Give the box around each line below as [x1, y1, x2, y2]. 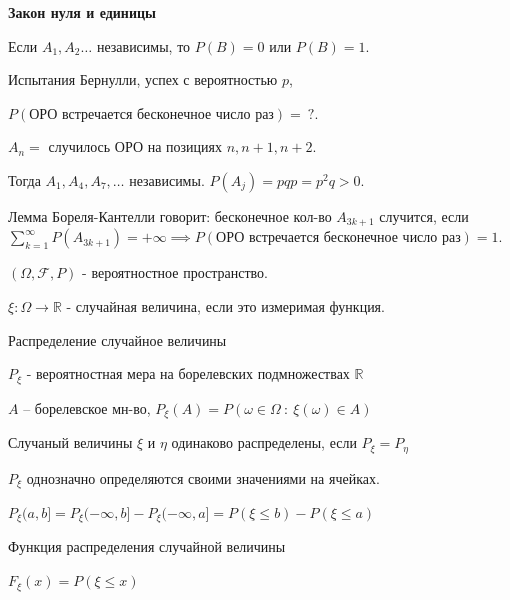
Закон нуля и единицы [8, 2, 156, 22]
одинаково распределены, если [171, 432, 357, 453]
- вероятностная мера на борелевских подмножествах [26, 363, 350, 384]
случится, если [379, 205, 469, 226]
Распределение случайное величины [8, 329, 227, 350]
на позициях [147, 136, 222, 157]
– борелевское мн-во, [23, 397, 151, 418]
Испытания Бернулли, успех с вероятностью [8, 69, 278, 90]
